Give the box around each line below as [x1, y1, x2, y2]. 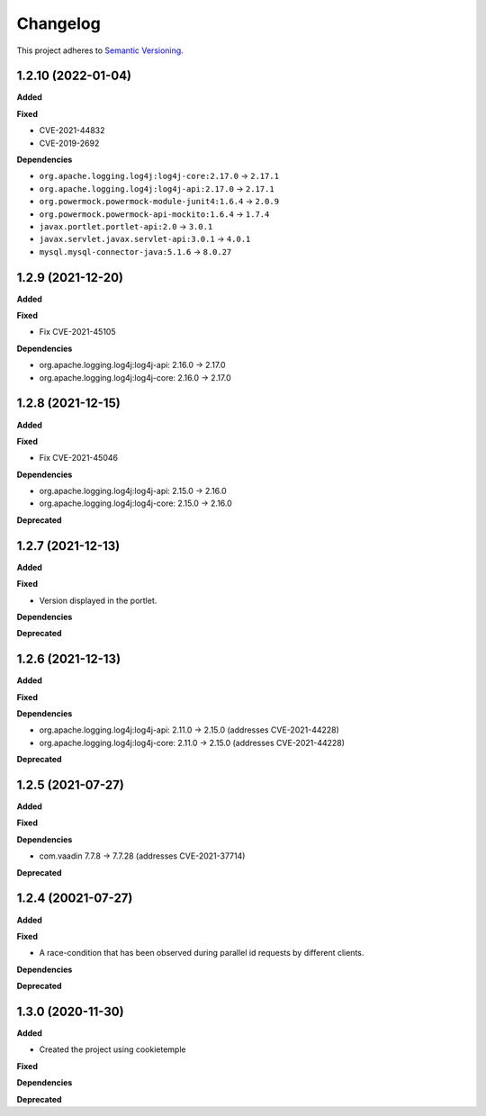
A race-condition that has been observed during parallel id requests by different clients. [39, 948, 364, 958]
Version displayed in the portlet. [39, 595, 157, 606]
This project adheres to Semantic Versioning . [16, 45, 184, 56]
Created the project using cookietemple [39, 1044, 186, 1055]
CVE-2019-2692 [39, 138, 100, 148]
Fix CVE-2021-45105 [39, 327, 116, 337]
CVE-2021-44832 [39, 125, 105, 136]
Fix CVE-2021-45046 [39, 453, 119, 463]
